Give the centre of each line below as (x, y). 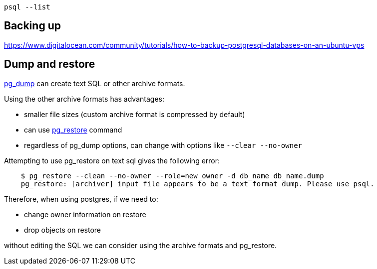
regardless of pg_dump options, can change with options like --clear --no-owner (163, 145)
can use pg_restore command (73, 130)
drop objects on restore (63, 230)
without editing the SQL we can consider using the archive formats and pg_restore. (141, 245)
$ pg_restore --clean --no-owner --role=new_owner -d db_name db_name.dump (172, 176)
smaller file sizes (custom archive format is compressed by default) (135, 114)
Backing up (32, 26)
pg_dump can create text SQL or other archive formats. (95, 83)
